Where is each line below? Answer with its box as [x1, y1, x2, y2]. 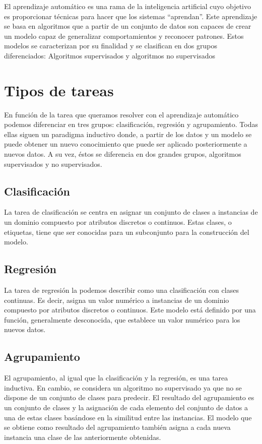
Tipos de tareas [4, 80, 114, 100]
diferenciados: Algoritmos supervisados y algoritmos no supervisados [4, 50, 215, 60]
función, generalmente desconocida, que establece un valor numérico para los [4, 314, 240, 325]
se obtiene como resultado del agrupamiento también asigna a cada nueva [4, 422, 231, 432]
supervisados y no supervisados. [4, 158, 102, 169]
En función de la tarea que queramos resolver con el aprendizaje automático [4, 109, 239, 119]
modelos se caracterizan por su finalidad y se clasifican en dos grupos [4, 40, 218, 51]
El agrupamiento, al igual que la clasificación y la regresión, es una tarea [4, 372, 228, 383]
